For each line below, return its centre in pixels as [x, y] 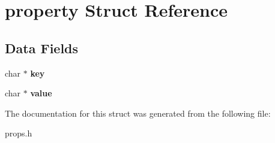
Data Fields [42, 48]
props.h [19, 133]
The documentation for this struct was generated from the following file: [138, 113]
